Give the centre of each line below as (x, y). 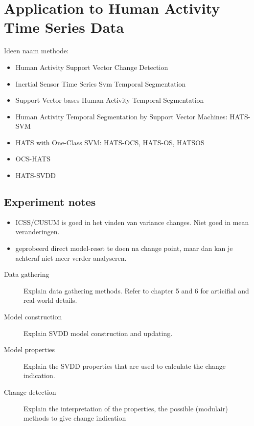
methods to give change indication (75, 418)
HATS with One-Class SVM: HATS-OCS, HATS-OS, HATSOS (110, 142)
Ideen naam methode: (36, 51)
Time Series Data (64, 27)
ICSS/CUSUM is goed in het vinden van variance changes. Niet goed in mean (132, 222)
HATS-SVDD (35, 175)
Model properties (30, 349)
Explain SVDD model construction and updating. (98, 333)
